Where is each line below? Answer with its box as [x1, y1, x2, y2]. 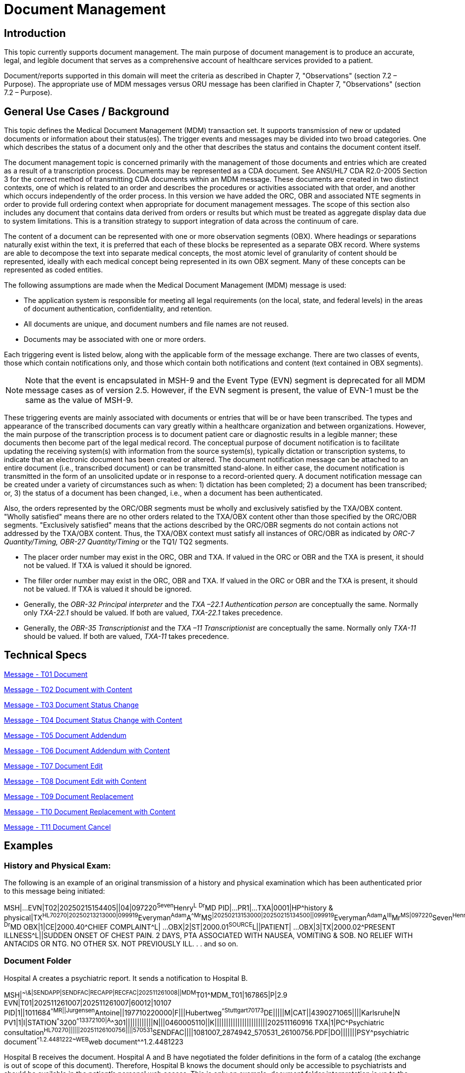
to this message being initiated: [4, 887, 105, 896]
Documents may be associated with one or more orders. [24, 335, 206, 344]
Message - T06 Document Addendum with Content [4, 746, 170, 755]
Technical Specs [4, 649, 87, 662]
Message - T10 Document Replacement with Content [4, 807, 176, 816]
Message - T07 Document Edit [4, 761, 103, 770]
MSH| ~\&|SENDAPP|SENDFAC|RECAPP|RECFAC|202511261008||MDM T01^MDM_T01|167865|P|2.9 [4, 989, 288, 999]
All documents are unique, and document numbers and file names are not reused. [24, 320, 289, 329]
